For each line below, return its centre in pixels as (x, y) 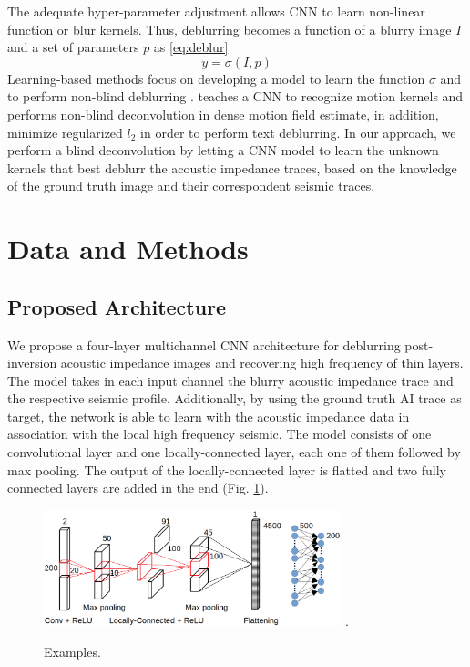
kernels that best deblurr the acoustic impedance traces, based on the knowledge (232, 167)
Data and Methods (128, 249)
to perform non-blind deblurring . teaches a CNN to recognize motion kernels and (235, 96)
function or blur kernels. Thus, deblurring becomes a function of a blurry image (230, 29)
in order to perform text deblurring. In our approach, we (298, 132)
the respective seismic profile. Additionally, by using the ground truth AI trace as (235, 398)
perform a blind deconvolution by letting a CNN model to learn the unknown (223, 150)
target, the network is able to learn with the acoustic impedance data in (209, 416)
